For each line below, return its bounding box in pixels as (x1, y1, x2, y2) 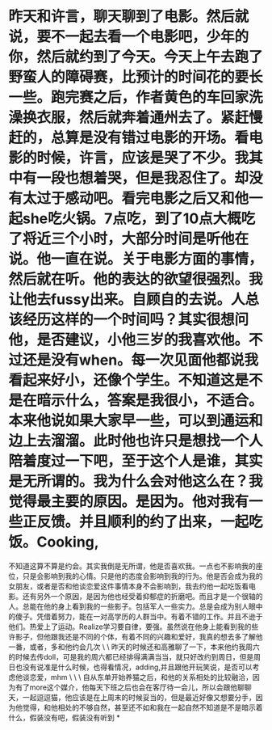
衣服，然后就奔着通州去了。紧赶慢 (36, 108, 264, 127)
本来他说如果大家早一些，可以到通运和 (8, 411, 264, 430)
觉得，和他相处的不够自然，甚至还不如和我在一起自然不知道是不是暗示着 (22, 703, 263, 712)
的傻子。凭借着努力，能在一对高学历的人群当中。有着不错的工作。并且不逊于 (8, 611, 263, 621)
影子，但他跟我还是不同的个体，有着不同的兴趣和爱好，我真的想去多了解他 (15, 631, 263, 641)
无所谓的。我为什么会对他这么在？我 (23, 472, 264, 491)
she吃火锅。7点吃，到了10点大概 (23, 209, 242, 228)
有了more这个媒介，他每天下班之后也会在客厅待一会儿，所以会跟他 (15, 682, 238, 692)
